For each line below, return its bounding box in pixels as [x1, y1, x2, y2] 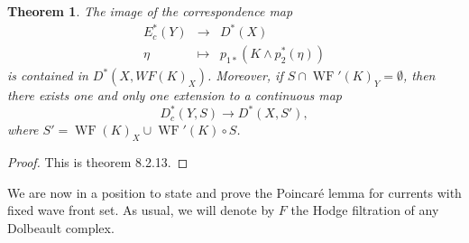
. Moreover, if [207, 66, 283, 85]
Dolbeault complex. [7, 218, 115, 237]
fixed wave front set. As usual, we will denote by [7, 201, 275, 220]
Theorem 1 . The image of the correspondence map [7, 2, 293, 20]
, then [403, 66, 436, 85]
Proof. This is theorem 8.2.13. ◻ [7, 153, 189, 172]
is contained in [7, 66, 88, 85]
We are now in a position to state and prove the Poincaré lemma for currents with [7, 182, 462, 201]
